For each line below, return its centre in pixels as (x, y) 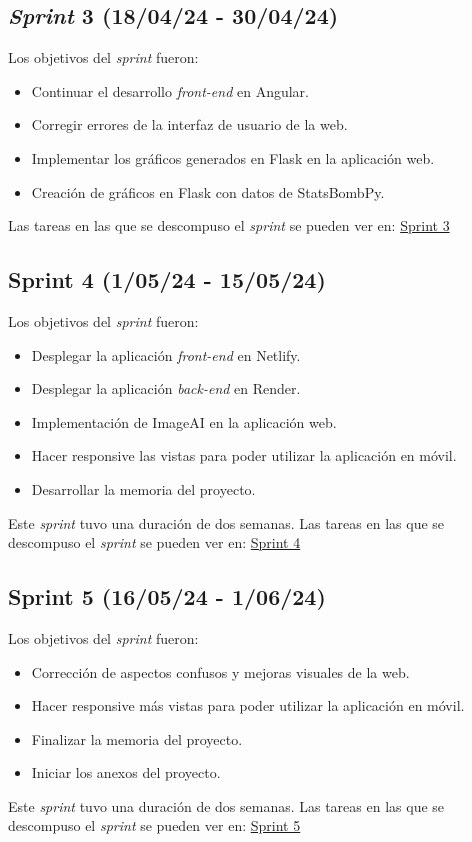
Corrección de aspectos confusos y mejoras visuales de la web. (220, 671)
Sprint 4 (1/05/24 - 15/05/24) (167, 279)
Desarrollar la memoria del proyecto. (143, 488)
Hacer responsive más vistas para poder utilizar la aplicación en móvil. (248, 705)
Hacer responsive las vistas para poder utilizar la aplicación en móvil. (244, 455)
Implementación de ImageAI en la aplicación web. (184, 421)
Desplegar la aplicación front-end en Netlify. (166, 354)
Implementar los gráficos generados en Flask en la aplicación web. (233, 157)
